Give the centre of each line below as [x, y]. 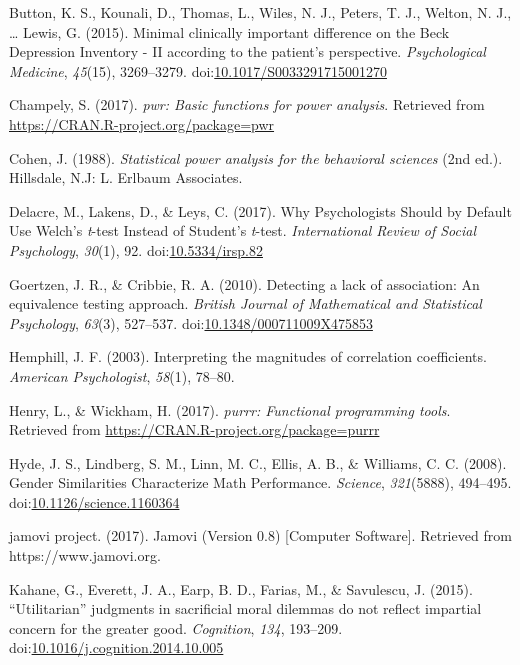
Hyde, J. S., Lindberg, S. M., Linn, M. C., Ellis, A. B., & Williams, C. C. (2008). [258, 462]
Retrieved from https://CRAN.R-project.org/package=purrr [194, 429]
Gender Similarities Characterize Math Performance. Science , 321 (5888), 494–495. [260, 482]
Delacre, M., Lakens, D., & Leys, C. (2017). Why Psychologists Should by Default [260, 210]
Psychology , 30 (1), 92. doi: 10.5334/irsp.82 [136, 249]
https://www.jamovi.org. [85, 555]
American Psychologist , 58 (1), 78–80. [122, 375]
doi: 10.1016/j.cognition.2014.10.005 [116, 647]
